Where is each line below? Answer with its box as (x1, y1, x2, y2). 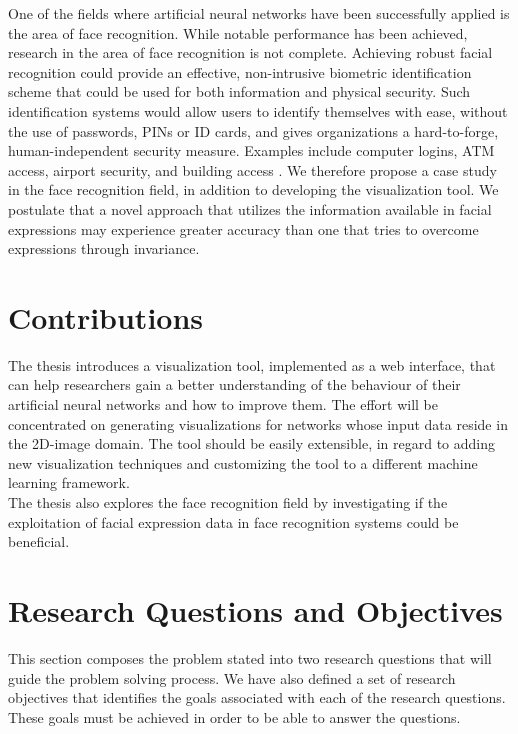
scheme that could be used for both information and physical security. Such (8, 81, 471, 102)
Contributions (8, 296, 204, 337)
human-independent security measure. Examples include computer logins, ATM (8, 140, 495, 161)
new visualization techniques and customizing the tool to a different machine (8, 452, 478, 473)
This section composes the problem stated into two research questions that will (8, 647, 492, 668)
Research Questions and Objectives (8, 589, 503, 630)
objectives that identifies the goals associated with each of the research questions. (8, 687, 506, 708)
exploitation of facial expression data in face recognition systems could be (8, 511, 459, 532)
